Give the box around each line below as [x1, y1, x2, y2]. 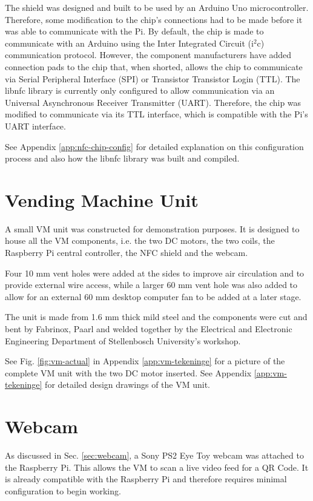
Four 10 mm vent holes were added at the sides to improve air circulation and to [5, 266, 305, 279]
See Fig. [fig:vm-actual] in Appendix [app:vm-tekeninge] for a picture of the [5, 355, 285, 367]
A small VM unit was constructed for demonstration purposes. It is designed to [5, 222, 300, 235]
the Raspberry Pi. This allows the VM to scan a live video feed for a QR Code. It [5, 460, 309, 473]
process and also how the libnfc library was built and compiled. [5, 152, 240, 165]
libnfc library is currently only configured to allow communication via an [5, 84, 275, 97]
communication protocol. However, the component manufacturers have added [5, 48, 292, 61]
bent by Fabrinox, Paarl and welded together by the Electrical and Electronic [5, 323, 292, 335]
